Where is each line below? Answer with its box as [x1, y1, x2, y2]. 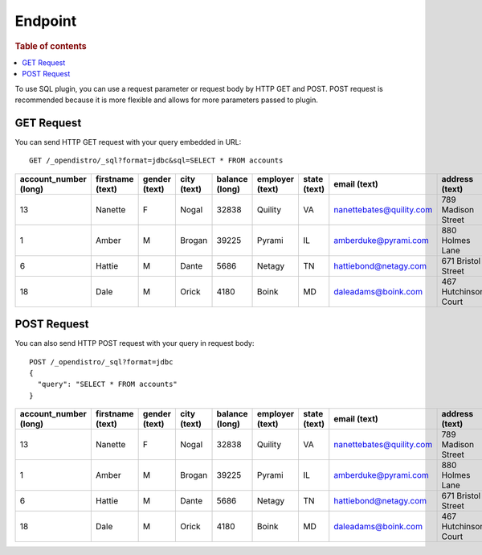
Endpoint [14, 12, 77, 30]
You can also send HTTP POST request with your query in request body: [14, 339, 255, 348]
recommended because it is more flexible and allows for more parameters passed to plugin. [14, 95, 319, 105]
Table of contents [14, 40, 88, 51]
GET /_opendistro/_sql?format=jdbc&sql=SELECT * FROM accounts [29, 156, 284, 165]
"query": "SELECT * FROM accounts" [37, 380, 178, 389]
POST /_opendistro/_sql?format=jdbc [29, 357, 174, 366]
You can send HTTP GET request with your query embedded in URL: [14, 137, 242, 146]
